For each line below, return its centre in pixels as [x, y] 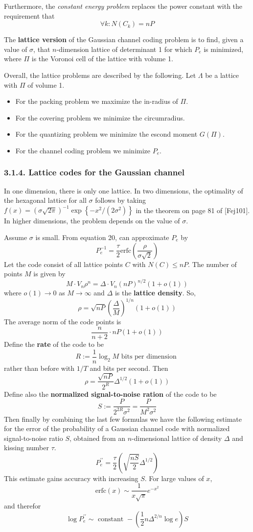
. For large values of [174, 478]
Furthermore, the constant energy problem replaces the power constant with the [123, 6]
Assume [16, 237]
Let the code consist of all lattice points [64, 264]
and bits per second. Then [129, 368]
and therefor [23, 506]
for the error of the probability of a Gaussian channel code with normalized [117, 428]
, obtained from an [98, 438]
